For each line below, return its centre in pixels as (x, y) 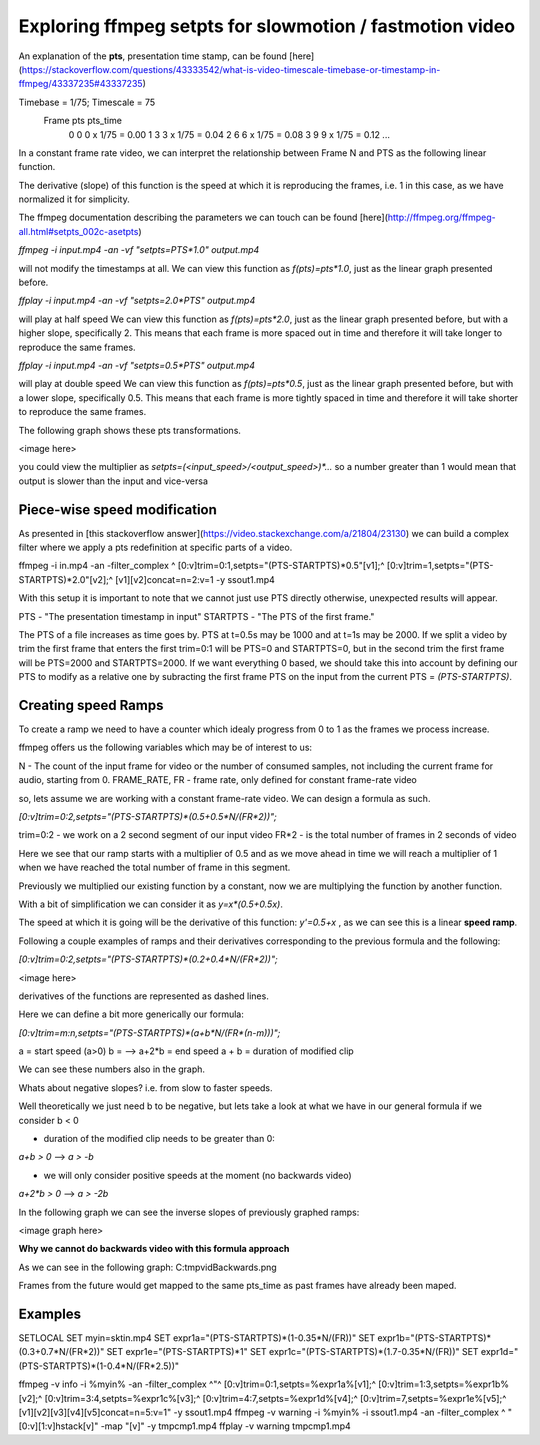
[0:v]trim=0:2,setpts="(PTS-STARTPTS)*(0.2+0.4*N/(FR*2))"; (148, 959)
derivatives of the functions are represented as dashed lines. (143, 996)
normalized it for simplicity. (74, 199)
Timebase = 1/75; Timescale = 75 (87, 102)
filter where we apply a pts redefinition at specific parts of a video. (155, 547)
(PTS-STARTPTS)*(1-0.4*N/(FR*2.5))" (99, 1366)
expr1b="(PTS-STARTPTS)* (434, 1338)
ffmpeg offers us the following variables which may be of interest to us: (165, 747)
